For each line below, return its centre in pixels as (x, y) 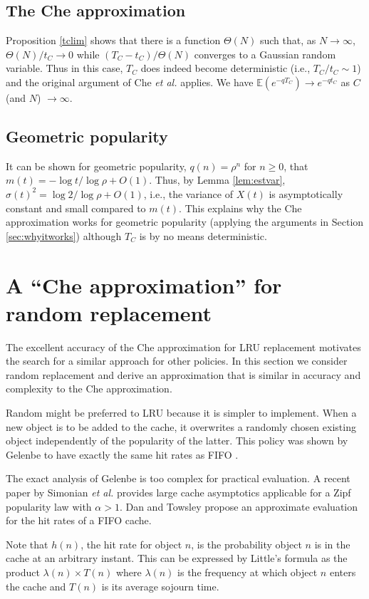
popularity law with (49, 506)
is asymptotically (306, 193)
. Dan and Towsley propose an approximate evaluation (239, 506)
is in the (332, 544)
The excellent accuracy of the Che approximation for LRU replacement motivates (183, 347)
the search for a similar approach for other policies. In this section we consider (177, 361)
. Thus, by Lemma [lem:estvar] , (217, 180)
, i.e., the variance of (188, 193)
